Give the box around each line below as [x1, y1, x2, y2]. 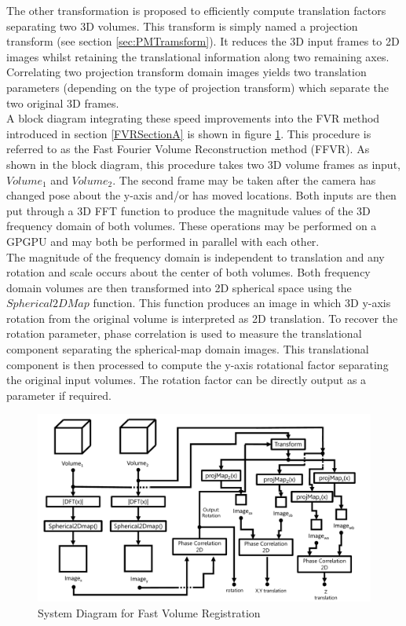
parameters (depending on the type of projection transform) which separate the [6, 79, 389, 95]
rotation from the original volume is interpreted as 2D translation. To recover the [6, 309, 398, 326]
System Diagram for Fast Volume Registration [38, 604, 261, 621]
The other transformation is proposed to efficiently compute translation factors [6, 2, 386, 18]
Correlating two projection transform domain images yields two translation [6, 64, 367, 80]
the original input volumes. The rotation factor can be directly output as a [6, 372, 367, 388]
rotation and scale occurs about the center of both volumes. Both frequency [6, 264, 371, 280]
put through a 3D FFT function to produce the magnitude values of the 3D [6, 202, 371, 218]
